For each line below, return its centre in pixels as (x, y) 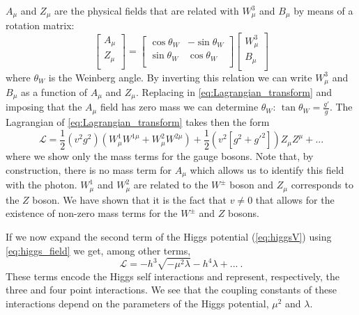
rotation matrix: (40, 25)
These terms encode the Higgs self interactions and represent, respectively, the (173, 276)
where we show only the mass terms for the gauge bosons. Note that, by (160, 156)
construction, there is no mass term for (89, 169)
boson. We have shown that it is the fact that (130, 199)
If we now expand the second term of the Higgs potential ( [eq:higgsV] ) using (169, 237)
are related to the (171, 185)
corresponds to (322, 185)
